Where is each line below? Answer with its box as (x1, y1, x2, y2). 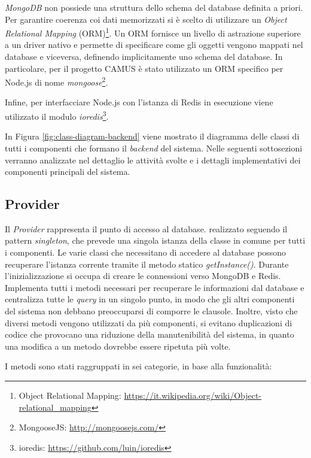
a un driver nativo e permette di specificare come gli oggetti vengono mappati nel (5, 38, 303, 51)
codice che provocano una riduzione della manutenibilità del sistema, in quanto (5, 328, 294, 341)
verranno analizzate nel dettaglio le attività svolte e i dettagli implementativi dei (5, 153, 301, 166)
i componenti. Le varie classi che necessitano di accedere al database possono (5, 246, 286, 259)
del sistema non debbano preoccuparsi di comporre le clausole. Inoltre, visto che (5, 305, 298, 317)
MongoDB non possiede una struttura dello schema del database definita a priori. (5, 1, 303, 13)
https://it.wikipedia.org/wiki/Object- (124, 389, 262, 402)
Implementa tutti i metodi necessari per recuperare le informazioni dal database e (5, 281, 304, 293)
